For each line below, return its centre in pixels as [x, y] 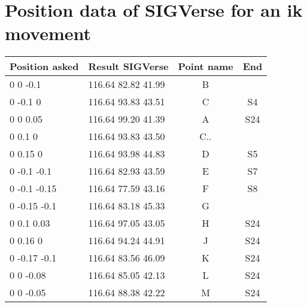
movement [48, 33]
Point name [206, 66]
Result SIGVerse [128, 66]
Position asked [44, 66]
